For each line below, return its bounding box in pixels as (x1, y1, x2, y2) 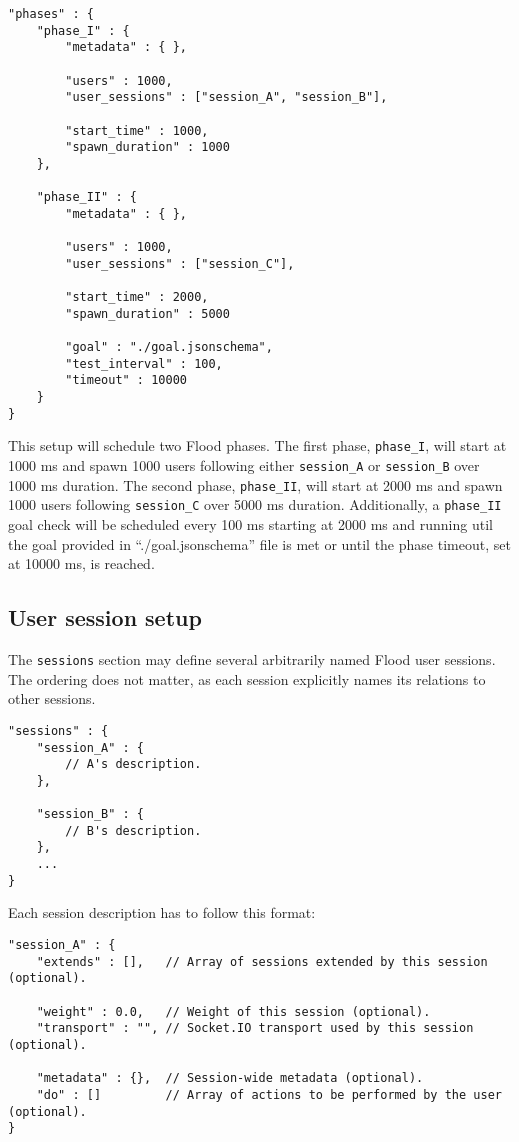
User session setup (8, 602, 202, 633)
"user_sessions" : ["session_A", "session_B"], (65, 90, 388, 105)
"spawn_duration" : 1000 (65, 140, 230, 155)
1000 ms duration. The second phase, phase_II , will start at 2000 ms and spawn (8, 474, 503, 495)
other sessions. (8, 688, 96, 709)
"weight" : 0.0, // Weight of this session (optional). (36, 1004, 431, 1019)
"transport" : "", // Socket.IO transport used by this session (36, 1021, 474, 1036)
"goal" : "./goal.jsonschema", (65, 340, 273, 355)
